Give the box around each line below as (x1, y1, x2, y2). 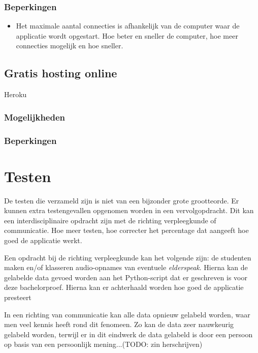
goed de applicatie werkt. (4, 234, 82, 245)
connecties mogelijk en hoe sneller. (16, 40, 123, 51)
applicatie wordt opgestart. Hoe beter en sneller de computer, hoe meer (16, 30, 238, 41)
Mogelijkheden (4, 110, 66, 123)
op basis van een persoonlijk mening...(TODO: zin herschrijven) (4, 339, 203, 349)
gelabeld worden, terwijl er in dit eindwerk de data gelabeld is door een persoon (4, 329, 253, 339)
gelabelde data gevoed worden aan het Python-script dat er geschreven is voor (4, 272, 247, 282)
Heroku (4, 89, 27, 100)
